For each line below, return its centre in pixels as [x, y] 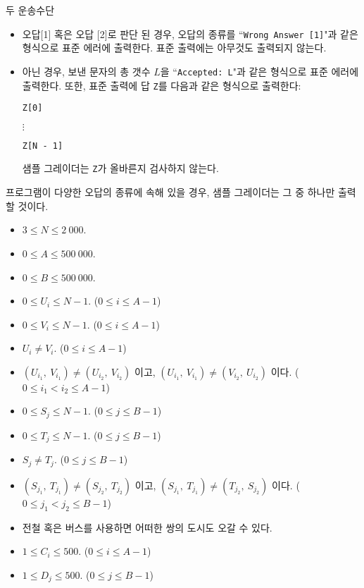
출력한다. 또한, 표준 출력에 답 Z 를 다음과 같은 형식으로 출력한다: [162, 85]
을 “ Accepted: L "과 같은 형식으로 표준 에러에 [259, 71]
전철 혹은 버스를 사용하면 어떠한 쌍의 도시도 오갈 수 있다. [147, 527]
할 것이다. [27, 206]
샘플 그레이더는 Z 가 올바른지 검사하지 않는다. [120, 168]
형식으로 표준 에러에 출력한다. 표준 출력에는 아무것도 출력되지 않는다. [174, 48]
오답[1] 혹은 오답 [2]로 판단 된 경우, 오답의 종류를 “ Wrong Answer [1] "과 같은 [190, 33]
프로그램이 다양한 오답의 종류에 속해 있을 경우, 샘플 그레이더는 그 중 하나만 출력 [181, 192]
